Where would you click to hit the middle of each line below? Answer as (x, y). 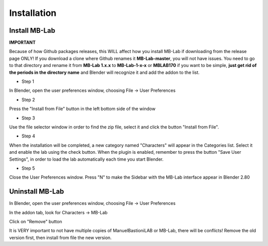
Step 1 (28, 81)
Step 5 (28, 168)
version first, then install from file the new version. (60, 238)
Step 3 (28, 118)
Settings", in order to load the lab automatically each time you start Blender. (86, 159)
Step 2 (28, 100)
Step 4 (29, 136)
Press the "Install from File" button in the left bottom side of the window (82, 109)
